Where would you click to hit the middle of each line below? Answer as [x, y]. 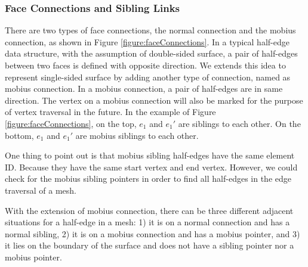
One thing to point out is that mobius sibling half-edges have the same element [150, 155]
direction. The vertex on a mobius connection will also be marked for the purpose [154, 100]
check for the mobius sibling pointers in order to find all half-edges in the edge [148, 178]
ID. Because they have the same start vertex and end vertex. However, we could [151, 167]
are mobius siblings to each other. [137, 135]
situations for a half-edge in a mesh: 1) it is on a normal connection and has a [147, 222]
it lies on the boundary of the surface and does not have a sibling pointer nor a [150, 245]
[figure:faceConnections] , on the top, [71, 123]
